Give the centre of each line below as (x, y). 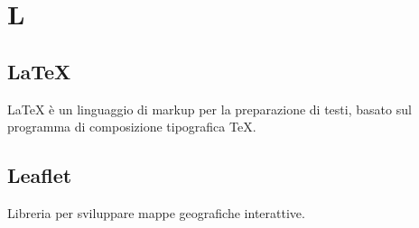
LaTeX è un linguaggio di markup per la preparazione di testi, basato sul (209, 109)
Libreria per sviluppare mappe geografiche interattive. (156, 212)
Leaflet (40, 175)
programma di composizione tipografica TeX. (132, 127)
